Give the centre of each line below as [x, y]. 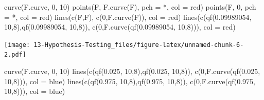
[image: [17, 45]
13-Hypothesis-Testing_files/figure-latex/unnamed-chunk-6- [139, 45]
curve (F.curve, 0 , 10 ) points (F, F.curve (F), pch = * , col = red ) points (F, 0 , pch [130, 7]
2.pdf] [15, 55]
